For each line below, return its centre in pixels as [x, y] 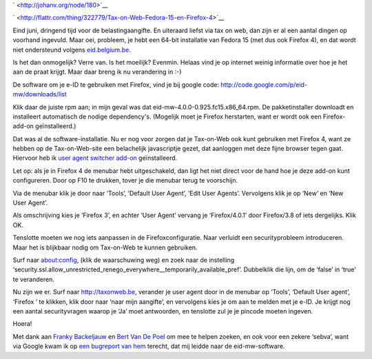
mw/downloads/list [40, 94]
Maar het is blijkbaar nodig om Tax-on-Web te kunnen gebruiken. [105, 247]
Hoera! [22, 324]
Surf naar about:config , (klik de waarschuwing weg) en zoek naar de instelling [124, 260]
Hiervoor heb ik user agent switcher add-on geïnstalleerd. [95, 158]
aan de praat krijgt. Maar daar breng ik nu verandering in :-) [97, 72]
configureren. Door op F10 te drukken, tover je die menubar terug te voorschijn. [125, 181]
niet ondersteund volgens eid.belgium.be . [72, 50]
